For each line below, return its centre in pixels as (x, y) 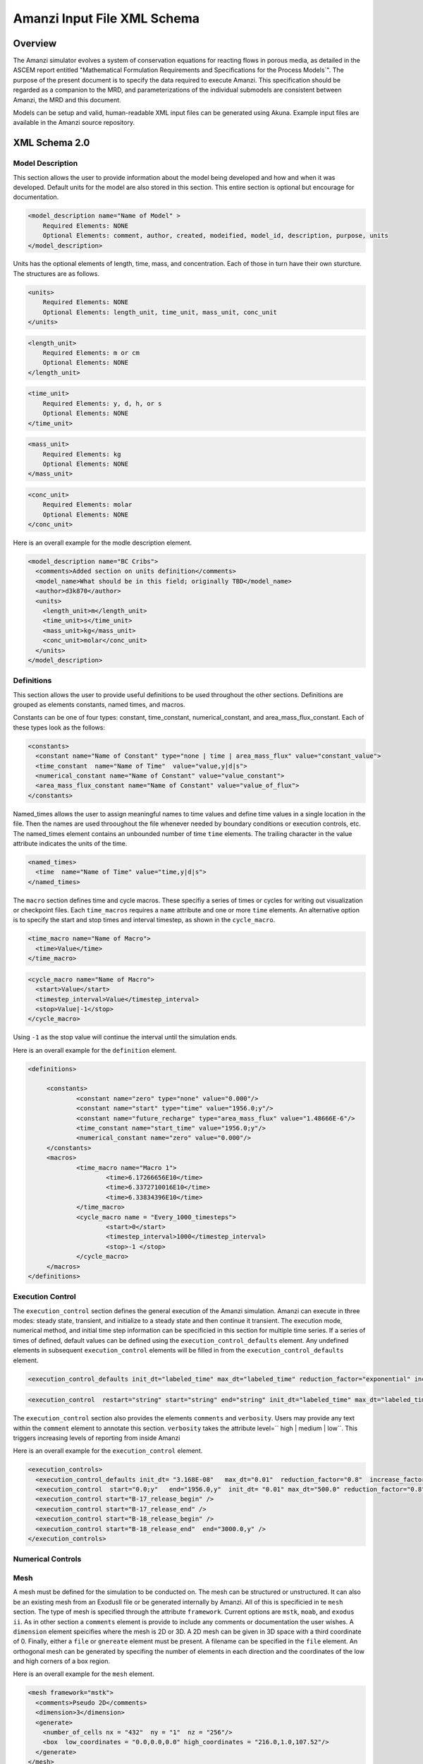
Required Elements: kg (82, 454)
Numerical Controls (47, 1559)
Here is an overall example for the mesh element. (84, 1674)
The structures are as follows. (56, 273)
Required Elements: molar (87, 505)
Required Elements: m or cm (91, 353)
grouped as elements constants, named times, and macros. (99, 705)
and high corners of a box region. (62, 1661)
